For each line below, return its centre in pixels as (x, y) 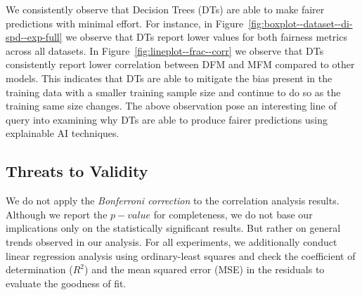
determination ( (39, 269)
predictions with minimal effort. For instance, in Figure (125, 23)
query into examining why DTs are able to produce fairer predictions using (167, 119)
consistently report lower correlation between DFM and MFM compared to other (180, 64)
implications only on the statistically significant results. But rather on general (173, 228)
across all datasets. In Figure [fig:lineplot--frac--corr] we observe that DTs (165, 50)
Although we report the (57, 214)
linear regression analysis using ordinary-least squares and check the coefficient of (181, 255)
